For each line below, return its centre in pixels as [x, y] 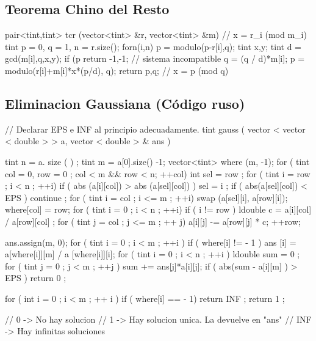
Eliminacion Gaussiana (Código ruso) [125, 103]
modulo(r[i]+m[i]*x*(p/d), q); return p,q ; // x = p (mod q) [117, 70]
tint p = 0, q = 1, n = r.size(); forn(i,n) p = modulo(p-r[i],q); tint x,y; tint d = [153, 46]
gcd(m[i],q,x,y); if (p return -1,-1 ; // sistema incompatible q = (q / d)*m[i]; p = [155, 58]
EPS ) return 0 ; [36, 278]
